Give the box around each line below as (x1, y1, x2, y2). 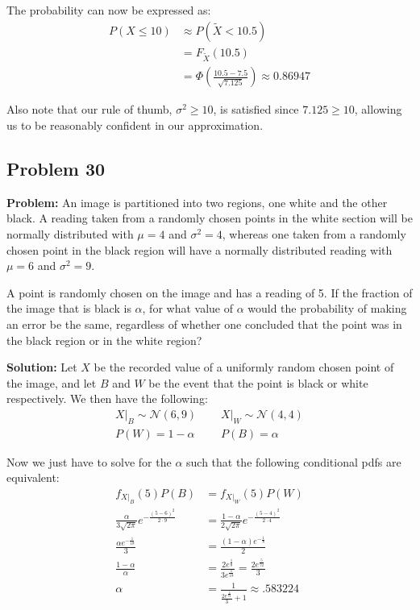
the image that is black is (6, 300, 131, 317)
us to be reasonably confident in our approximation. (6, 117, 264, 134)
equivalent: (6, 469, 60, 486)
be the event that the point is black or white (148, 374, 368, 391)
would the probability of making (247, 300, 407, 317)
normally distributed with (6, 226, 134, 243)
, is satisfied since (213, 101, 299, 118)
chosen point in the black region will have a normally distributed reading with (6, 241, 393, 258)
